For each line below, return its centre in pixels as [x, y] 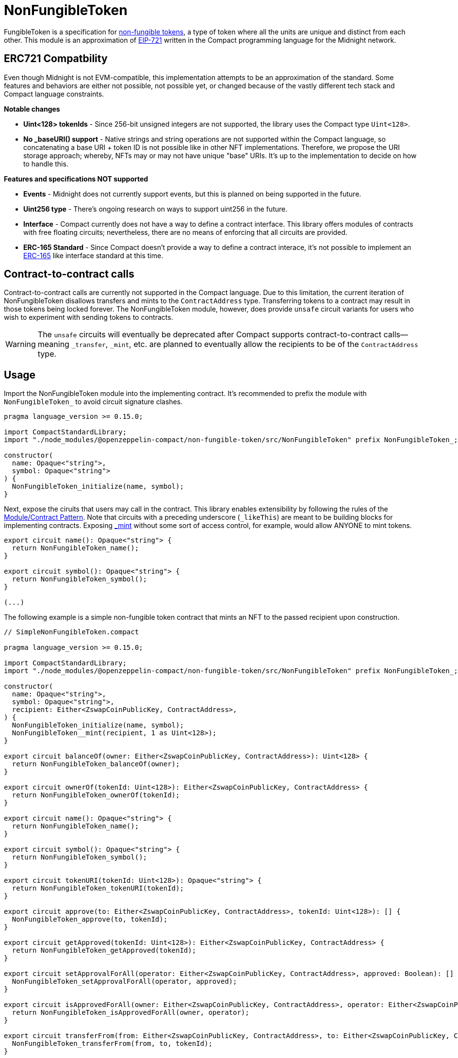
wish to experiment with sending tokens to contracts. [89, 317]
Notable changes [32, 109]
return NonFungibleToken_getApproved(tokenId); [104, 951]
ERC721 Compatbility [56, 59]
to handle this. [46, 164]
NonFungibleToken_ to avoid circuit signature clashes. [93, 402]
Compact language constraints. [54, 94]
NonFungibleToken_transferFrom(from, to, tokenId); [112, 1044]
